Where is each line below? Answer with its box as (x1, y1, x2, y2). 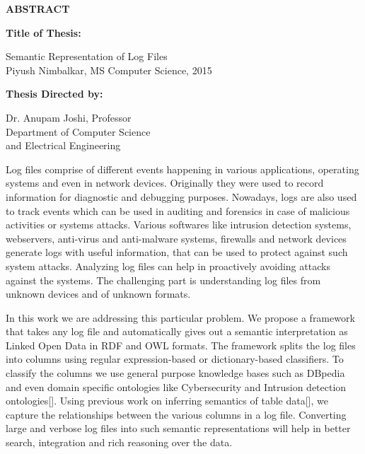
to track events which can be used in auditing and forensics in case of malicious (6, 203, 350, 218)
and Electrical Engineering (6, 138, 121, 153)
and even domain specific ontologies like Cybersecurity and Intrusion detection (6, 379, 347, 394)
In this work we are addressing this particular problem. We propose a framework (6, 310, 355, 325)
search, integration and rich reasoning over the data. (6, 435, 233, 450)
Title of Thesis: (6, 25, 81, 40)
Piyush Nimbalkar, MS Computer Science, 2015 (6, 62, 212, 77)
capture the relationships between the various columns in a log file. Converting (6, 407, 347, 421)
